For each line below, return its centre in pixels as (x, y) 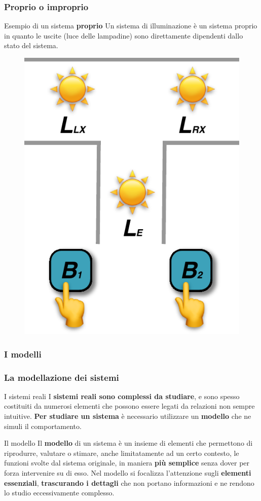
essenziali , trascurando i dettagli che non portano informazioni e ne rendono (129, 482)
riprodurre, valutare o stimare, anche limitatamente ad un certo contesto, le (122, 453)
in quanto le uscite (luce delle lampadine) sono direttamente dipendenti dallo (124, 35)
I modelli (23, 354)
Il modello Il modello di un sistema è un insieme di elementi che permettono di (128, 443)
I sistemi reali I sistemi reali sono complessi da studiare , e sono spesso (122, 396)
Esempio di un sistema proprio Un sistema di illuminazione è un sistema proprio (131, 26)
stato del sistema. (31, 45)
